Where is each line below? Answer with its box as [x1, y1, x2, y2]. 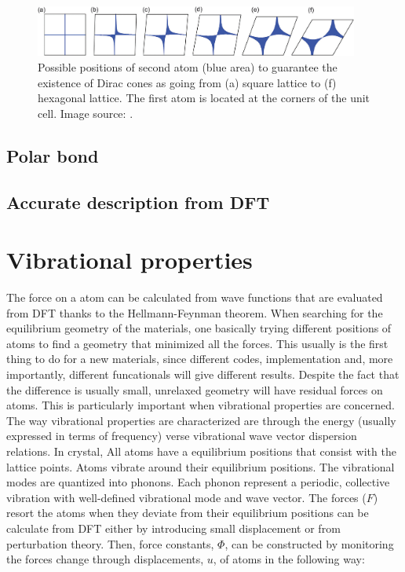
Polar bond [6, 143, 99, 167]
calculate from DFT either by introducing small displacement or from [6, 519, 341, 536]
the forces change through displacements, [6, 551, 204, 567]
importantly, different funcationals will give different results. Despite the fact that [6, 366, 400, 383]
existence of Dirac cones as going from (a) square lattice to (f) [38, 74, 337, 90]
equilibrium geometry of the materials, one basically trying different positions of [6, 320, 392, 336]
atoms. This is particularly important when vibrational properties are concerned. [6, 397, 395, 413]
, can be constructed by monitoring [224, 535, 394, 552]
